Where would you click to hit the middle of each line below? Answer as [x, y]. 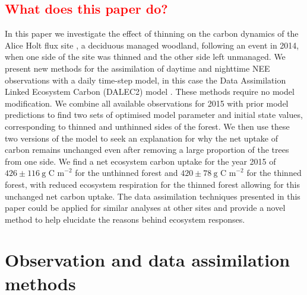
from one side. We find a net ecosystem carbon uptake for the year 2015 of [140, 161]
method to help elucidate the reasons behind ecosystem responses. [125, 219]
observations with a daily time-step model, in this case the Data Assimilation [145, 80]
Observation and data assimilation [148, 260]
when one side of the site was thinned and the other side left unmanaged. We [145, 57]
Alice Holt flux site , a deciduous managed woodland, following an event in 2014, [152, 45]
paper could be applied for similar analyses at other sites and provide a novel [145, 208]
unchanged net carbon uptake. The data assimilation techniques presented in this [153, 196]
